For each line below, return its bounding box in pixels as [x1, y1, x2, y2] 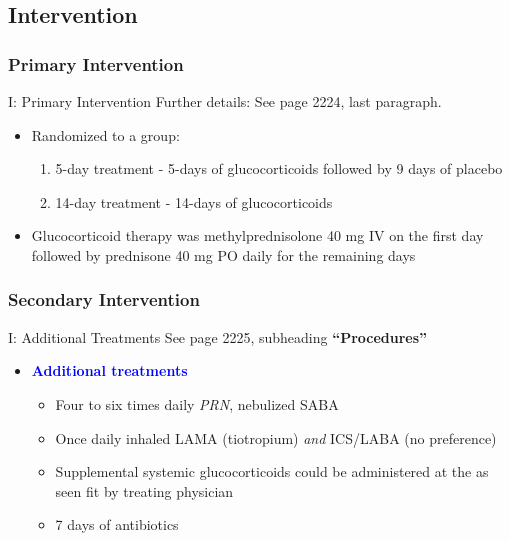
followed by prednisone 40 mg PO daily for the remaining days [31, 244, 416, 265]
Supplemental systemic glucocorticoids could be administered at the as [55, 461, 489, 482]
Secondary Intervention [8, 287, 200, 312]
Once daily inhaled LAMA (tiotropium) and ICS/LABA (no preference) [55, 427, 497, 448]
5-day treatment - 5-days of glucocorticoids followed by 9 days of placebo [55, 158, 503, 179]
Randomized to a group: [31, 124, 180, 145]
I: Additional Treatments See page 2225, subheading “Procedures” [8, 326, 428, 347]
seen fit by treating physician [55, 480, 234, 501]
